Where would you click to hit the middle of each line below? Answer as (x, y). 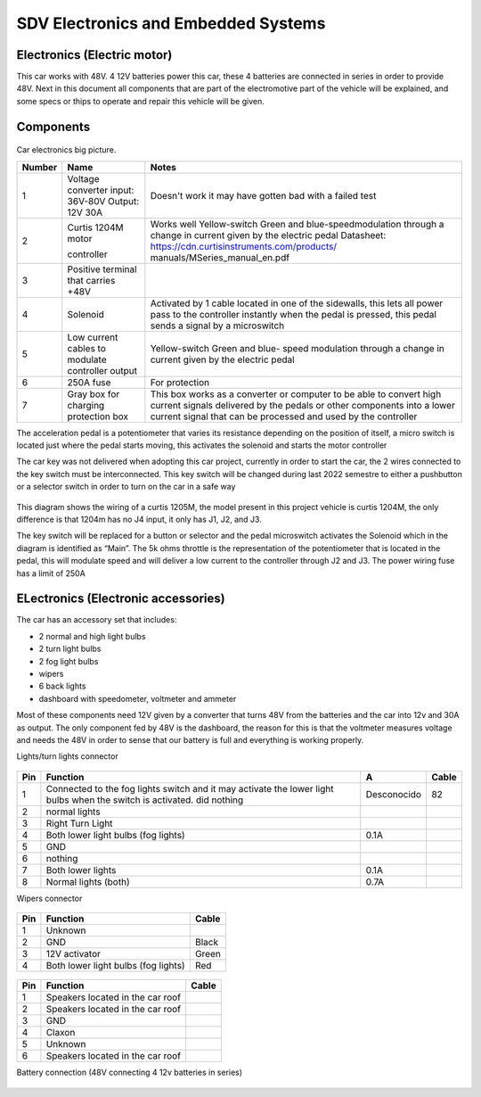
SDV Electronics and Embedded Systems (171, 23)
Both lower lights (81, 870)
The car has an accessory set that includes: (97, 620)
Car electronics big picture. (66, 150)
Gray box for (94, 394)
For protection (179, 382)
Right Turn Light (79, 823)
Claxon (61, 1033)
